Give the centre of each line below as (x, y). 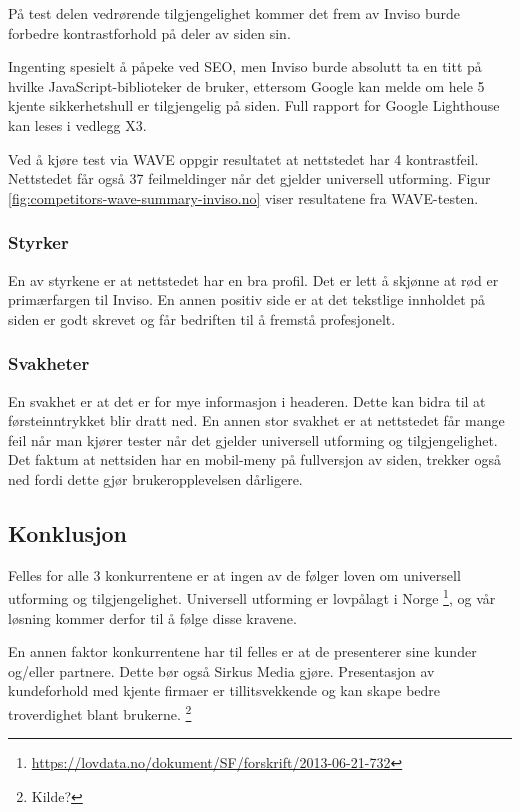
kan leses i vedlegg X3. (77, 124)
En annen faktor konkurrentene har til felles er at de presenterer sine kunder (242, 651)
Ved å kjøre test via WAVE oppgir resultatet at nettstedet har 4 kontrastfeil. (243, 158)
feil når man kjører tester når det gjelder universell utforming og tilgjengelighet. (253, 439)
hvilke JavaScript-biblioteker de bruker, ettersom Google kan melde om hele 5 (246, 85)
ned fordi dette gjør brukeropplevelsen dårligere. (155, 478)
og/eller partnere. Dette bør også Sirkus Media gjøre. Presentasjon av (221, 670)
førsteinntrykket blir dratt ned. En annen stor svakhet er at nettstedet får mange (256, 420)
